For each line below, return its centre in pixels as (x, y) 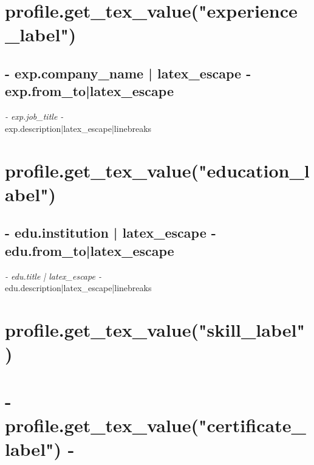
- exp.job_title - (34, 116)
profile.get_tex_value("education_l (157, 170)
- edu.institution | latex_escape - (111, 232)
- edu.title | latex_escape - (53, 276)
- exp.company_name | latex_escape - (128, 73)
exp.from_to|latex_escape (89, 91)
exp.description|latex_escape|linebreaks (78, 128)
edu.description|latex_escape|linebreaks (78, 288)
